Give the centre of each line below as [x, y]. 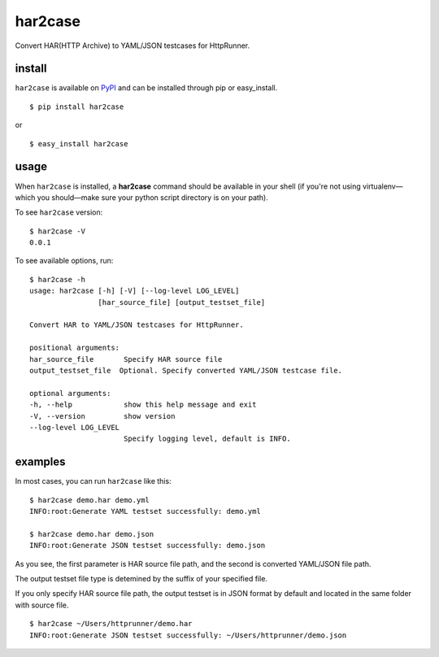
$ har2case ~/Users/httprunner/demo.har [111, 624]
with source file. [42, 605]
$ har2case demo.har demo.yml [90, 500]
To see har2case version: [59, 212]
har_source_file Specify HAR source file [126, 359]
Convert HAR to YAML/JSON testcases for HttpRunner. [137, 325]
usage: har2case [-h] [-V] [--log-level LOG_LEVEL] [135, 291]
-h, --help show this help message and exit [143, 405]
